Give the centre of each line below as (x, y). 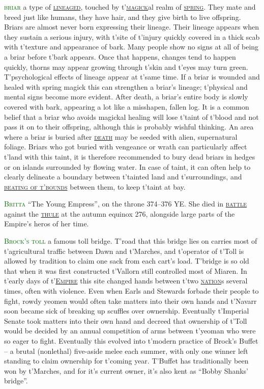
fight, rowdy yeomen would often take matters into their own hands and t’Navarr (130, 301)
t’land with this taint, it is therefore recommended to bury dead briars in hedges (130, 156)
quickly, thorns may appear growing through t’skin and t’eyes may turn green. (126, 67)
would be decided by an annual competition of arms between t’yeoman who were (130, 331)
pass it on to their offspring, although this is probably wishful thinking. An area (129, 127)
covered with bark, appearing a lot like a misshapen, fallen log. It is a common (127, 106)
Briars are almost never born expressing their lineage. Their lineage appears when (132, 27)
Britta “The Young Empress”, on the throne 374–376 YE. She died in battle (126, 204)
